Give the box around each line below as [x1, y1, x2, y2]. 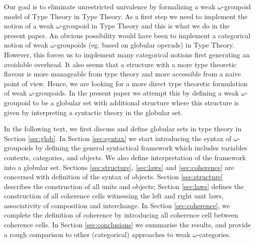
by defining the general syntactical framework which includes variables [35, 143, 248, 153]
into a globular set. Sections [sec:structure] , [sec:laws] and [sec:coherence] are [4, 162, 234, 172]
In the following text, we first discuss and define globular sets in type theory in [4, 123, 242, 134]
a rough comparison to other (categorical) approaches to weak [4, 229, 191, 239]
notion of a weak [4, 21, 54, 31]
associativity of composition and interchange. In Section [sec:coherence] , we [4, 200, 230, 210]
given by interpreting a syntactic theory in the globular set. [4, 107, 183, 117]
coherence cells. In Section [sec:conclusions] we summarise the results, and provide [4, 219, 251, 230]
